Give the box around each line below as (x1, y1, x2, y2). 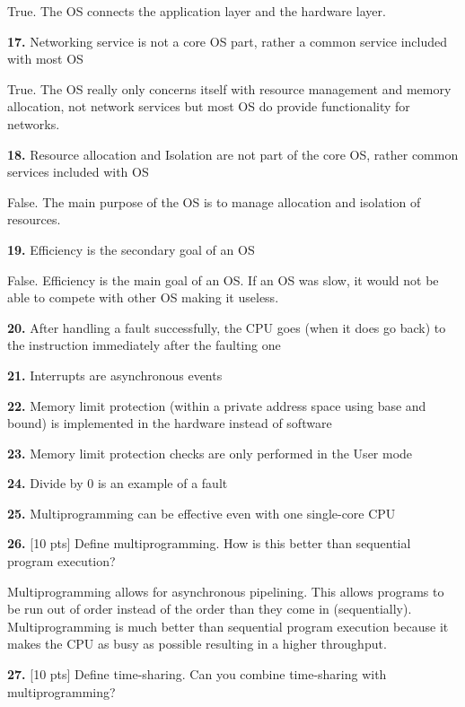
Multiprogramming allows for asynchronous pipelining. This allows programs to (7, 581, 444, 600)
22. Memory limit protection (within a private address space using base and (7, 396, 426, 415)
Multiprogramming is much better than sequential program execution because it (7, 616, 449, 635)
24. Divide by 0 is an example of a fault (7, 474, 228, 493)
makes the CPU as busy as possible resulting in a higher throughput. (7, 634, 387, 653)
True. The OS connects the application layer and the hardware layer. (7, 2, 386, 20)
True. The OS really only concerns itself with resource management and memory (7, 79, 452, 98)
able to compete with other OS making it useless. (7, 288, 279, 307)
